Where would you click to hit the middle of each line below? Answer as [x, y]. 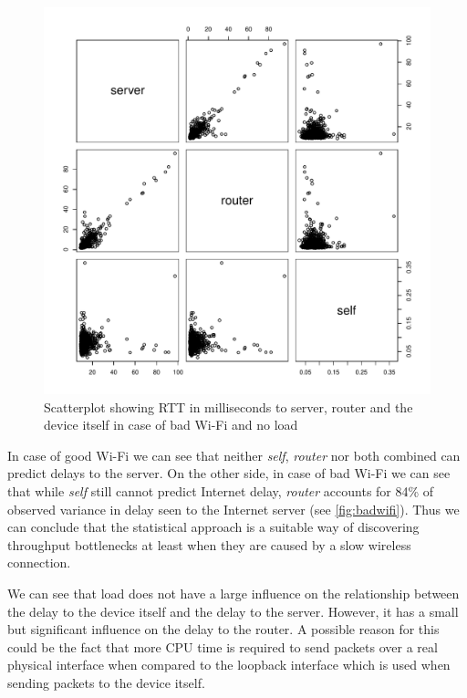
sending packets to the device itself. [106, 682]
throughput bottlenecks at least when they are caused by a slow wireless [209, 544]
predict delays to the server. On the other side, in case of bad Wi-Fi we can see [229, 473]
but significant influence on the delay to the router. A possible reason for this [223, 629]
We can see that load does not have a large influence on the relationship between [233, 593]
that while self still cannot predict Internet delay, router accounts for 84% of [221, 490]
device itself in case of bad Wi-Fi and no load [171, 425]
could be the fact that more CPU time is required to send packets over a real [223, 646]
